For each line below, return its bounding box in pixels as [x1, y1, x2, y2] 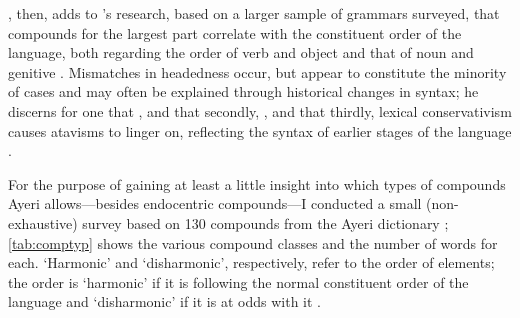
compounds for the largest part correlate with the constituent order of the [8, 22, 462, 43]
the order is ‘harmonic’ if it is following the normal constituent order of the [8, 271, 469, 292]
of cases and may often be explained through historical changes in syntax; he [8, 81, 479, 102]
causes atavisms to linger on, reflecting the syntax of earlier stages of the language [8, 120, 512, 141]
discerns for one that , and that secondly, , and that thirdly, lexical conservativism [8, 100, 512, 121]
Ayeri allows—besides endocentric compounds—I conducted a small [8, 193, 422, 214]
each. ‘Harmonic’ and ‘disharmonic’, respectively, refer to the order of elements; [8, 252, 495, 273]
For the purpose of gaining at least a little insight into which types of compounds [8, 173, 506, 194]
